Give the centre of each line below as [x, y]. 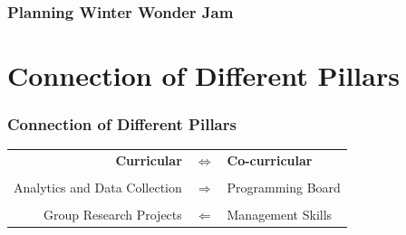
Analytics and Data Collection [98, 188]
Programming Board [284, 188]
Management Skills [280, 215]
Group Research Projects [112, 215]
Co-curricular [270, 160]
